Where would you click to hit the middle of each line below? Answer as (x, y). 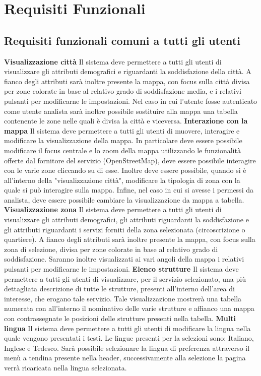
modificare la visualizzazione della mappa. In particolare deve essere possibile (123, 140)
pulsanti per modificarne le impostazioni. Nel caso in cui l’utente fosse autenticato (131, 101)
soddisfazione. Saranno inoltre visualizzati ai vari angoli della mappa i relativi (124, 259)
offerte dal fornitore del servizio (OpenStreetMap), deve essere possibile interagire (130, 160)
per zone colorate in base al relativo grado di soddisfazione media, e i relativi (123, 91)
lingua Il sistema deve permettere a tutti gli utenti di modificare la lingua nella (127, 328)
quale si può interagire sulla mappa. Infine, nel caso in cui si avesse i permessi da (129, 190)
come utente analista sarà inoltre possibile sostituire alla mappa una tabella (121, 111)
